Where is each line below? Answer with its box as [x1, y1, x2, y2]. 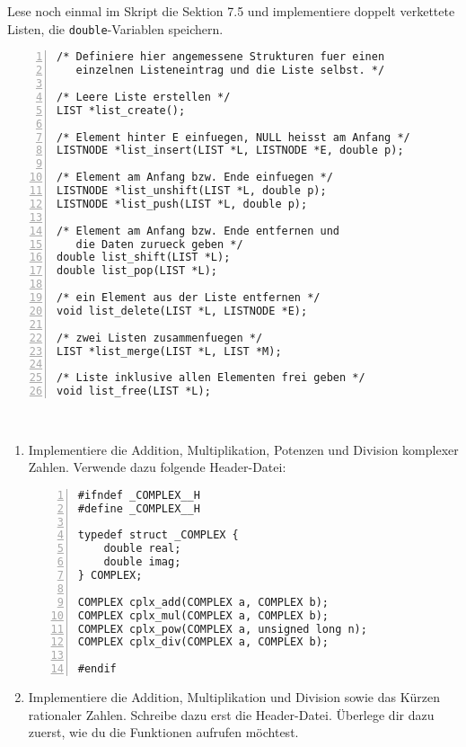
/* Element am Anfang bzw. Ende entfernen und [57, 224, 339, 237]
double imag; [103, 556, 181, 569]
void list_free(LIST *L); [57, 385, 211, 398]
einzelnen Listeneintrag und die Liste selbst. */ [75, 64, 385, 77]
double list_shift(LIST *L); [57, 251, 231, 264]
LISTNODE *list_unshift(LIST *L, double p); [57, 184, 327, 197]
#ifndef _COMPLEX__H [77, 488, 200, 502]
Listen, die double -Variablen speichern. [7, 19, 224, 38]
